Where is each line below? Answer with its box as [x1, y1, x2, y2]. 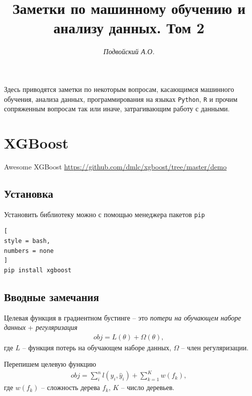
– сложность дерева [41, 382, 100, 393]
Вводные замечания [4, 289, 99, 304]
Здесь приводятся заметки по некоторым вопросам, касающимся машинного [4, 83, 234, 94]
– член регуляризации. [181, 342, 249, 352]
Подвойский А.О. [103, 46, 155, 57]
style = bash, [4, 237, 51, 244]
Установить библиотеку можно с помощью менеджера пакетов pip [4, 209, 205, 219]
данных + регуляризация [4, 322, 77, 332]
